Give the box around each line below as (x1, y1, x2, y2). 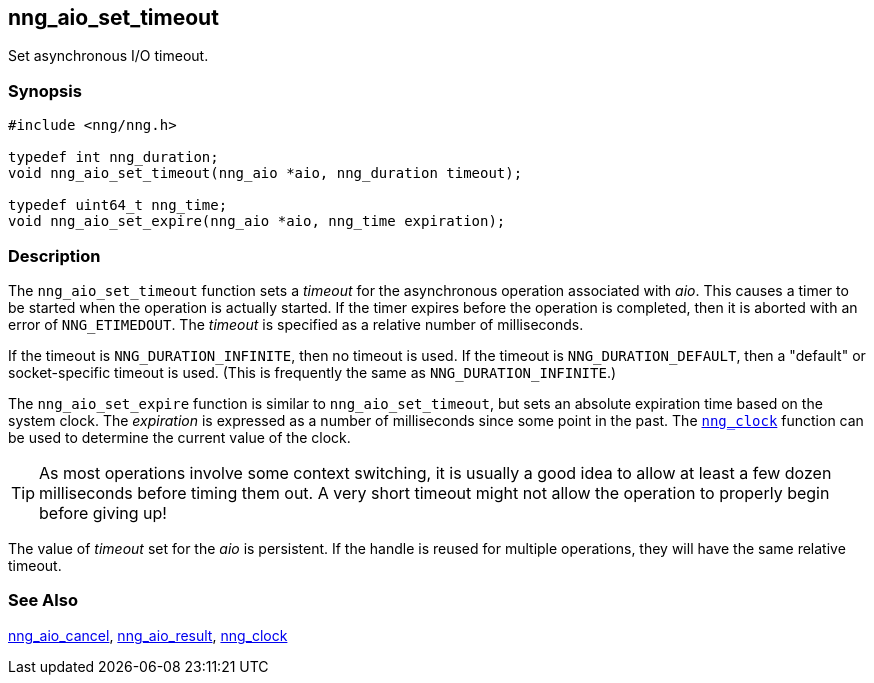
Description (8, 245, 101, 266)
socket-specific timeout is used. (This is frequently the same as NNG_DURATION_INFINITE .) (8, 363, 617, 381)
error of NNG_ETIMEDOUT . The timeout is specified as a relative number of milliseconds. (8, 315, 584, 333)
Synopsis (8, 80, 82, 101)
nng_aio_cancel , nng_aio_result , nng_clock (8, 626, 288, 644)
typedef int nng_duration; (8, 149, 219, 166)
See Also (8, 590, 78, 611)
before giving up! (39, 502, 167, 523)
